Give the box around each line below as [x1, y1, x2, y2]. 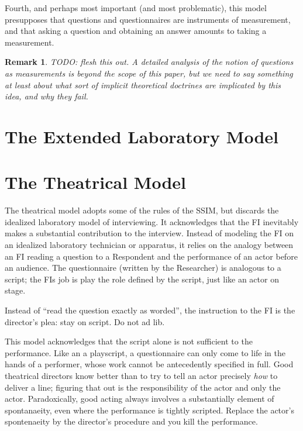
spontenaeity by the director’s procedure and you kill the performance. [5, 415, 258, 427]
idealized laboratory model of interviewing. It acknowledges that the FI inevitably [5, 215, 299, 227]
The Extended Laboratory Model [5, 124, 278, 148]
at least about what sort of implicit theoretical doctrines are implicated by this [5, 78, 281, 91]
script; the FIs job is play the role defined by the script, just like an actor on [5, 273, 279, 285]
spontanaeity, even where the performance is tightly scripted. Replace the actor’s [5, 404, 294, 416]
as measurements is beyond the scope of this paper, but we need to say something [5, 67, 293, 79]
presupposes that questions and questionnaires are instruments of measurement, [5, 13, 291, 25]
